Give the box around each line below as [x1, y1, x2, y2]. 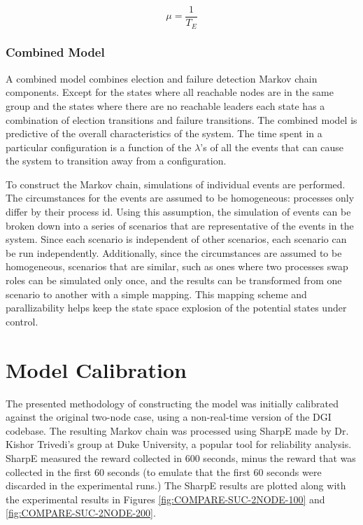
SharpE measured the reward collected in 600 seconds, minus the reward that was [6, 450, 356, 465]
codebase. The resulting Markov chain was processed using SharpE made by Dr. [6, 423, 349, 437]
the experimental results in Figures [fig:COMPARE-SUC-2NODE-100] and [6, 491, 325, 506]
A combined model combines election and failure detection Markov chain [6, 71, 318, 85]
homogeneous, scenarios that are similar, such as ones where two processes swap [6, 259, 348, 274]
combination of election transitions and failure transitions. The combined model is [6, 112, 357, 127]
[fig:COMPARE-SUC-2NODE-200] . [6, 505, 156, 520]
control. [6, 314, 38, 328]
